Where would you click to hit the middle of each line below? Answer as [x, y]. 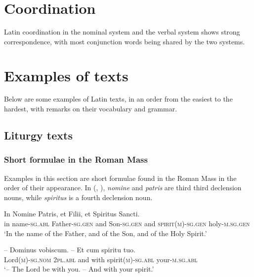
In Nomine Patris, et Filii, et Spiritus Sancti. [72, 214]
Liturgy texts [38, 135]
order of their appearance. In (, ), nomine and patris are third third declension [123, 188]
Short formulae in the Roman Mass [76, 159]
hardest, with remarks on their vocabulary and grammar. [91, 109]
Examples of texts [66, 75]
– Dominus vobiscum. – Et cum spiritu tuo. [70, 250]
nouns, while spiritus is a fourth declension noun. [78, 197]
